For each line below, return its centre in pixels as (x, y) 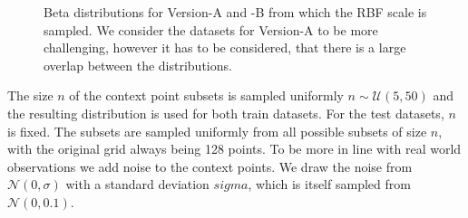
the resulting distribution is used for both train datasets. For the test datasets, (226, 113)
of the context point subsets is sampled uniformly (206, 95)
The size (30, 95)
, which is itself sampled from (329, 184)
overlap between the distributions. (138, 65)
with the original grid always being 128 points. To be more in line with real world (234, 149)
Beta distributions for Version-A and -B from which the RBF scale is (235, 12)
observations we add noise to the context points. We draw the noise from (210, 166)
